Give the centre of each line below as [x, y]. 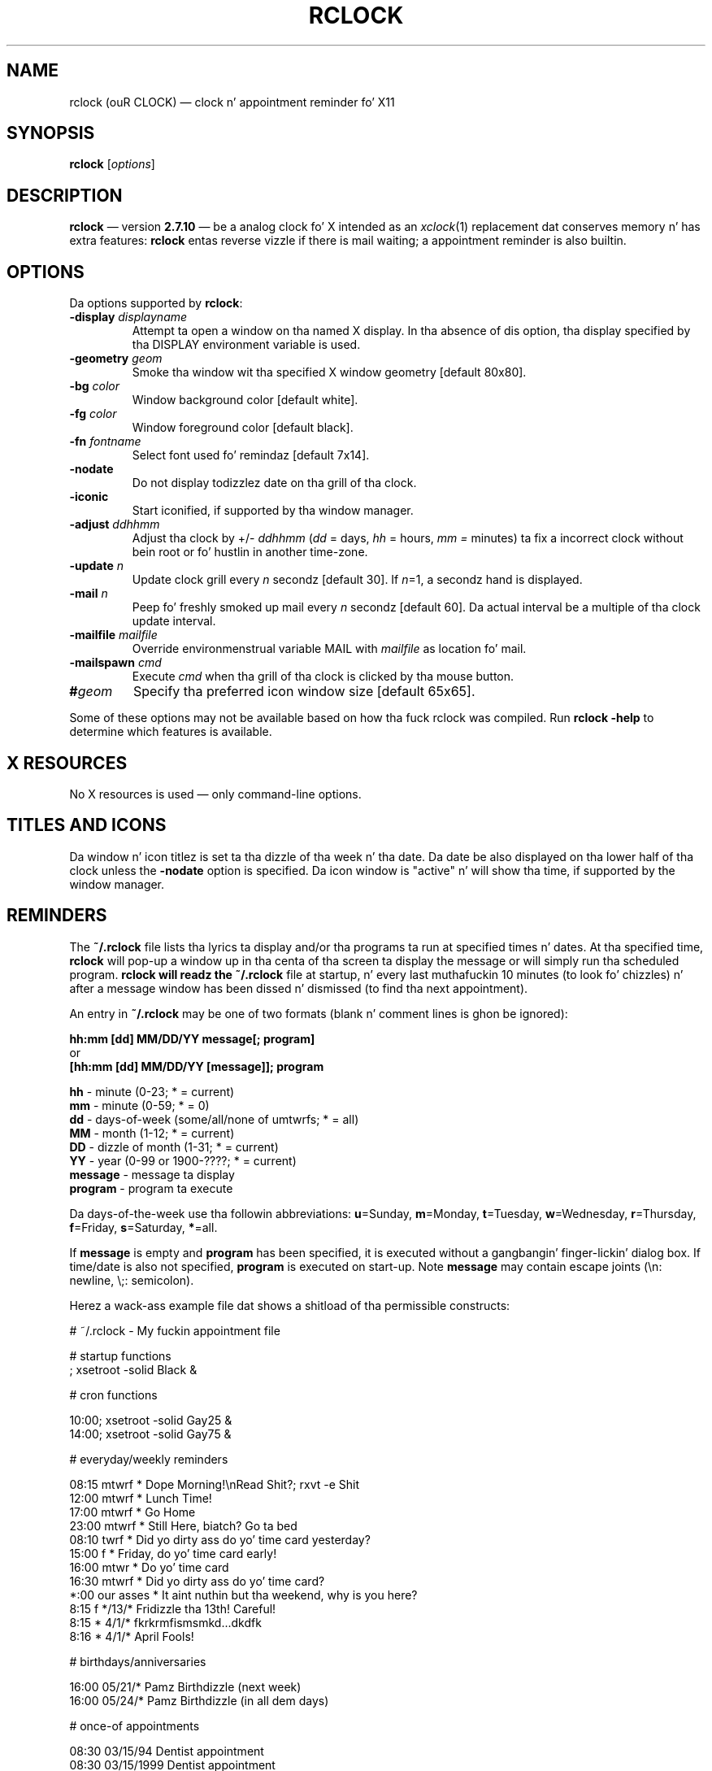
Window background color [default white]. [245, 400]
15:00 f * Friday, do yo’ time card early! [173, 1553]
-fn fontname [105, 442]
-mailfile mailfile [113, 635]
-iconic [89, 497]
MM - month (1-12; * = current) [152, 1133]
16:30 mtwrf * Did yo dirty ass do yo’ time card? [197, 1581]
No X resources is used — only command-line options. [215, 794]
